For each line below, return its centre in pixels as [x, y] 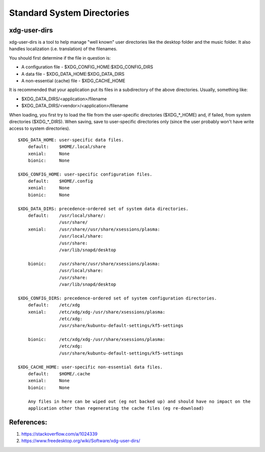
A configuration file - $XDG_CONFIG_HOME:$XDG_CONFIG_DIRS [87, 67]
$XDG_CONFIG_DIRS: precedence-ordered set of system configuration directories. [118, 298]
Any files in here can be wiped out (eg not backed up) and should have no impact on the [139, 401]
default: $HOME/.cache [59, 374]
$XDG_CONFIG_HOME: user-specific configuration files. [85, 174]
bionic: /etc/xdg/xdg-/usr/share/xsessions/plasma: [96, 340]
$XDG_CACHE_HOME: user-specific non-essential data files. [90, 367]
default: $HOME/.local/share [67, 147]
